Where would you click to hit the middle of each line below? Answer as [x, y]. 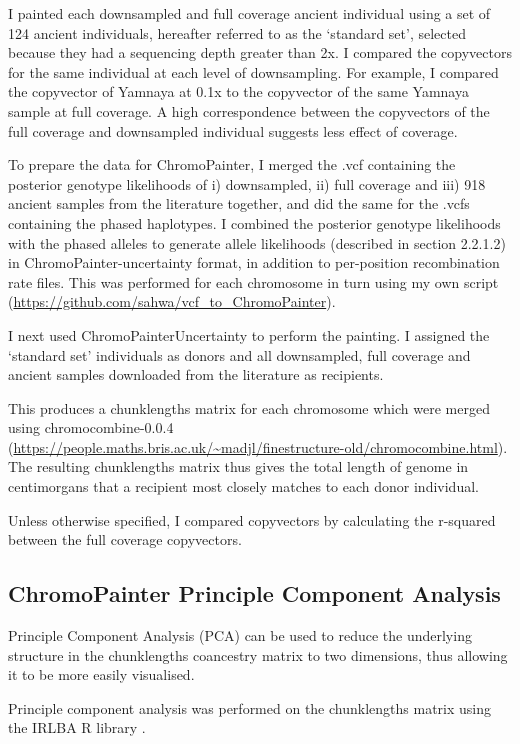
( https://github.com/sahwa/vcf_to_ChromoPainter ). [172, 301]
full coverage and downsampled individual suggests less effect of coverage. [233, 130]
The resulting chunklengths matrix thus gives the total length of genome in [238, 466]
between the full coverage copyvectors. [125, 539]
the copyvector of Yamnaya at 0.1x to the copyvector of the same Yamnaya [238, 91]
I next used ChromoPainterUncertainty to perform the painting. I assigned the [249, 334]
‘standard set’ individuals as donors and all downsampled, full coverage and [239, 354]
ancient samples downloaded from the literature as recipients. [196, 374]
